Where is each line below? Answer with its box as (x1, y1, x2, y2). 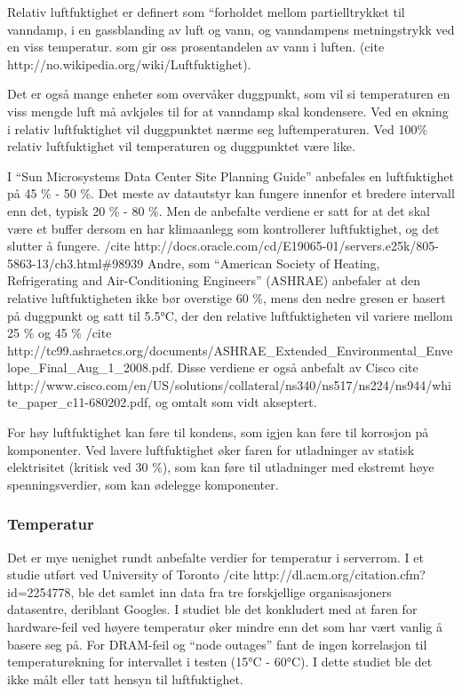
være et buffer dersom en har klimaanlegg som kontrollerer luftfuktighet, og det (7, 219, 440, 237)
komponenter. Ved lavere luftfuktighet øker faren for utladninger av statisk (7, 440, 415, 459)
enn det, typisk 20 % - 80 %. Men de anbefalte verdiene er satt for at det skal (7, 201, 430, 219)
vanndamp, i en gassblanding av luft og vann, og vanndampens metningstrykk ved (7, 20, 455, 38)
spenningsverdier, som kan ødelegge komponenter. (7, 475, 279, 493)
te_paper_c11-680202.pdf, (7, 393, 152, 411)
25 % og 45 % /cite (7, 323, 112, 342)
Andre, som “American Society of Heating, (147, 253, 380, 272)
